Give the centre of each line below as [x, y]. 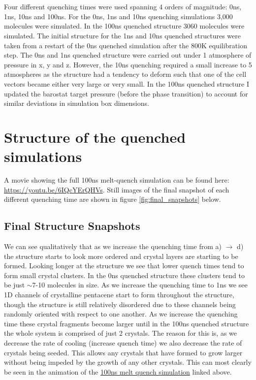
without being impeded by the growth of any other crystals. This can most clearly [128, 362]
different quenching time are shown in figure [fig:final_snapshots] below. [112, 199]
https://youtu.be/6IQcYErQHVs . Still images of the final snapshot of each [117, 189]
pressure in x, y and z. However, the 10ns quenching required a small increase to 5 [128, 64]
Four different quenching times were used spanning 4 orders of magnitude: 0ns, [123, 7]
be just [15, 285]
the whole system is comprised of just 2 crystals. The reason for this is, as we [121, 333]
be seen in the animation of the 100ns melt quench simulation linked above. [118, 371]
